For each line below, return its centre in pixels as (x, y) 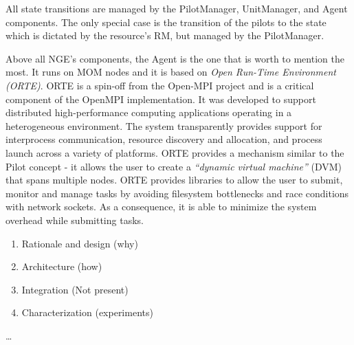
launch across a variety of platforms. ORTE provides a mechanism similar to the (175, 152)
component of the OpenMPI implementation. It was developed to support (161, 99)
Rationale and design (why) (80, 243)
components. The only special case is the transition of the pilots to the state (166, 22)
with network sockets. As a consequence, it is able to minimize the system (161, 207)
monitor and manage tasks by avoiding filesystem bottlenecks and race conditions (177, 193)
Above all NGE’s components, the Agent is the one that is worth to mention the (175, 58)
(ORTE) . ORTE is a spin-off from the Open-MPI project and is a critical (160, 85)
